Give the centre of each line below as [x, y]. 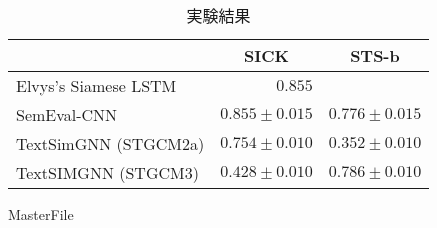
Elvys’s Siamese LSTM [96, 85]
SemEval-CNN [67, 114]
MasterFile [41, 214]
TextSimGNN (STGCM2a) [110, 143]
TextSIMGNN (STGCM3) [107, 172]
